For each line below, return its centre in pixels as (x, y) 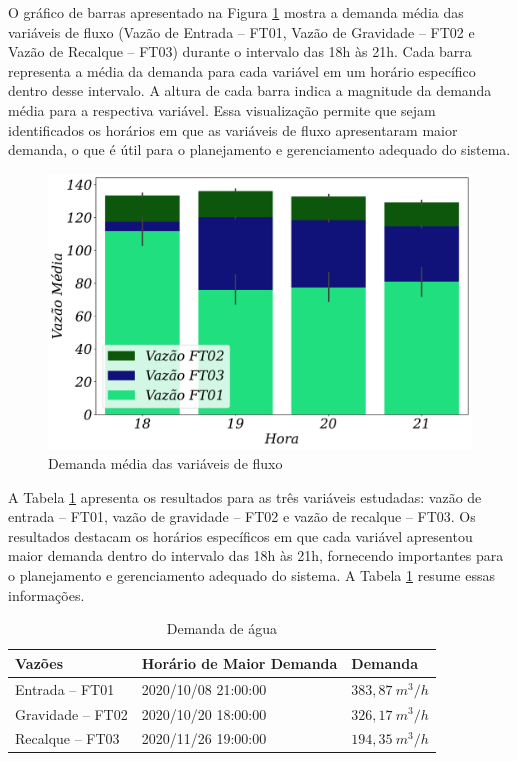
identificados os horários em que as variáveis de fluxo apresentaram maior (233, 129)
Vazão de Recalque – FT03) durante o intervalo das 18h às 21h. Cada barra (240, 51)
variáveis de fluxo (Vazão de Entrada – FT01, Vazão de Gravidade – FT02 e (241, 31)
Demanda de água (221, 628)
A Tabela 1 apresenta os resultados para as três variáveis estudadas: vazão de (245, 496)
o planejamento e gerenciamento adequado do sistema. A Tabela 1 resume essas (251, 575)
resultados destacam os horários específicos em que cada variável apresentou (240, 535)
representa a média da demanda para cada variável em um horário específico (242, 70)
